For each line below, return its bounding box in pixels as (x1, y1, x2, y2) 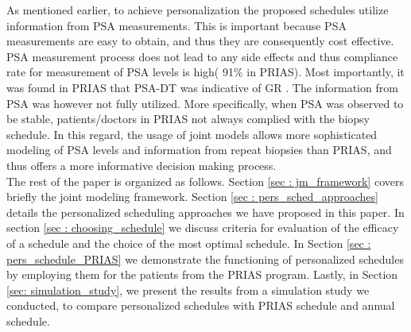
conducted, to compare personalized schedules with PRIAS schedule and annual (6, 297, 395, 314)
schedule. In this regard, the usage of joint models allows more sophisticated (6, 125, 378, 142)
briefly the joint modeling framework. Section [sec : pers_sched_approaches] (6, 188, 378, 205)
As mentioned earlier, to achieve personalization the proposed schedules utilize (6, 2, 389, 17)
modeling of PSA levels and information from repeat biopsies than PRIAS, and (6, 141, 392, 158)
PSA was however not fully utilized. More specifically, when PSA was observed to (6, 95, 404, 111)
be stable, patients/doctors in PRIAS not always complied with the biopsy (6, 110, 370, 127)
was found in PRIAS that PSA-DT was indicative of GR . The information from (6, 79, 398, 95)
